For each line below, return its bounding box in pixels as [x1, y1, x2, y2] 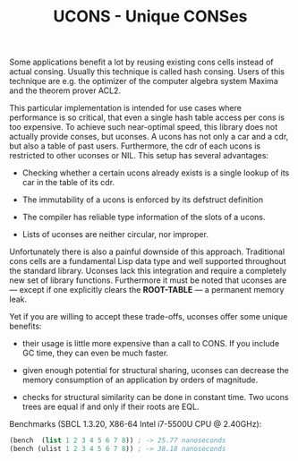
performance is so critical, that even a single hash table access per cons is [9, 112, 285, 123]
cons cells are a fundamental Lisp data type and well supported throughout [9, 256, 286, 267]
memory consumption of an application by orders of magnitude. [21, 374, 259, 386]
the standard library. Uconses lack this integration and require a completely [9, 266, 287, 277]
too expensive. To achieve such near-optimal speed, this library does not [9, 122, 278, 132]
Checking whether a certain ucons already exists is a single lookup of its [21, 167, 290, 178]
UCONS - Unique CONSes [53, 6, 248, 27]
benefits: [9, 320, 42, 332]
